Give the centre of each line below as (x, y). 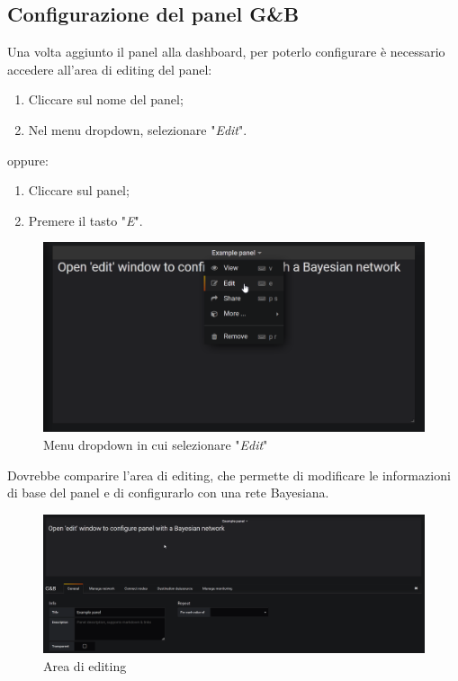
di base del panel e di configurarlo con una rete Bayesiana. (168, 493)
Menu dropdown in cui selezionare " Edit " (156, 445)
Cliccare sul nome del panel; (106, 99)
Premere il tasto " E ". (85, 220)
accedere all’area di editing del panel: (110, 69)
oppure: (28, 160)
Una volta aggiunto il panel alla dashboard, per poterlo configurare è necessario (226, 52)
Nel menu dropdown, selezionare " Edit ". (138, 129)
